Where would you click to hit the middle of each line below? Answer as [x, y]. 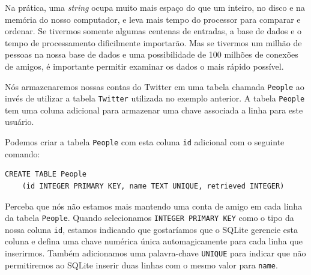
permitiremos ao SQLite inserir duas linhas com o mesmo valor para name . [141, 264]
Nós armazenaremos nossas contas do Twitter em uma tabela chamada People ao [155, 86]
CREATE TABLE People [46, 174]
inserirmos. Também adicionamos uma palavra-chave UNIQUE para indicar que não [155, 253]
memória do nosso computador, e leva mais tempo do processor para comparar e [153, 19]
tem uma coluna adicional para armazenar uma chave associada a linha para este [154, 110]
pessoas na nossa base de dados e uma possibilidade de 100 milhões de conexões [152, 54]
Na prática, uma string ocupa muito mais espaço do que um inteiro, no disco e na [155, 7]
